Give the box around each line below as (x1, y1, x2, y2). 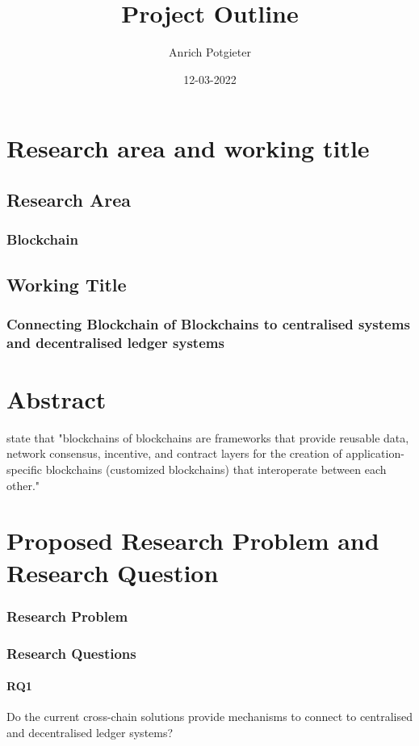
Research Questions (6, 643, 136, 663)
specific (6, 460, 43, 477)
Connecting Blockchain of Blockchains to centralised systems (6, 313, 410, 333)
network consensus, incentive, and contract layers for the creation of (6, 445, 342, 462)
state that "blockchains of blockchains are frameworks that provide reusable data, (6, 429, 409, 446)
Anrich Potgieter (169, 44, 251, 61)
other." (6, 476, 40, 493)
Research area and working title (6, 132, 370, 165)
